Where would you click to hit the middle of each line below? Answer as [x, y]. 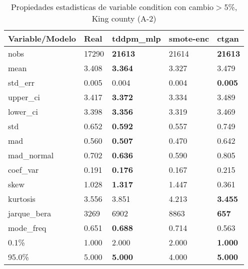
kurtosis [22, 199]
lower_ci [23, 111]
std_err [21, 82]
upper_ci [24, 97]
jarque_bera [30, 213]
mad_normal [31, 155]
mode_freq [27, 228]
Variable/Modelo [42, 38]
